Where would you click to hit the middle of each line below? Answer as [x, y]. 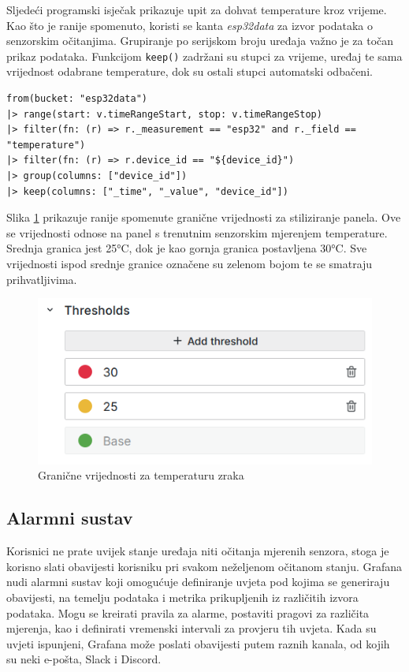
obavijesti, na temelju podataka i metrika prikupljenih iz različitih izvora [182, 597]
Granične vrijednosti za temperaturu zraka [141, 475]
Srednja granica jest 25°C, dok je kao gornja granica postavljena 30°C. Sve [187, 248]
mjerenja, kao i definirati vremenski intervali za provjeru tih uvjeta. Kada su [191, 628]
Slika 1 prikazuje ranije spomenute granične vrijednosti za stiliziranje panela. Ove [204, 217]
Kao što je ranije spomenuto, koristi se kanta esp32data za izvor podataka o [190, 25]
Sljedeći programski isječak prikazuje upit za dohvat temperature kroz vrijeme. [197, 9]
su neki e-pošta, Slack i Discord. [84, 659]
